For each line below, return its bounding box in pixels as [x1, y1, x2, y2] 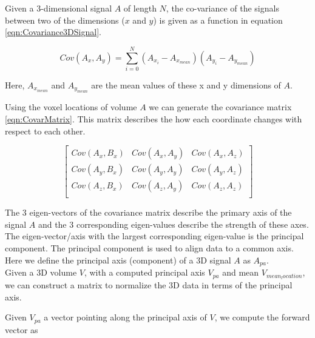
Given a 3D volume [5, 266, 77, 279]
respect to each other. [5, 124, 86, 137]
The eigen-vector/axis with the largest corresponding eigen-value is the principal [5, 230, 304, 242]
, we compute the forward [214, 311, 310, 323]
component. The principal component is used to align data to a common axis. [5, 242, 294, 254]
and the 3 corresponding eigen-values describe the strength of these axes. [38, 217, 309, 230]
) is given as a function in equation [153, 13, 283, 26]
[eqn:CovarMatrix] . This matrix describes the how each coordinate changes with [5, 112, 302, 125]
